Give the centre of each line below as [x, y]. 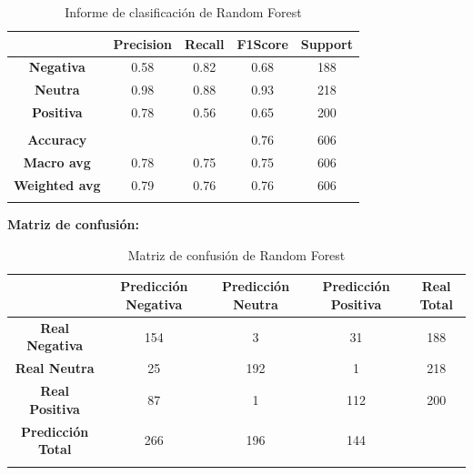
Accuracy [57, 140]
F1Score [262, 43]
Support [327, 43]
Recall [205, 43]
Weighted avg [57, 184]
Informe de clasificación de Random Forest [183, 12]
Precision [143, 43]
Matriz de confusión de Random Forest [236, 254]
